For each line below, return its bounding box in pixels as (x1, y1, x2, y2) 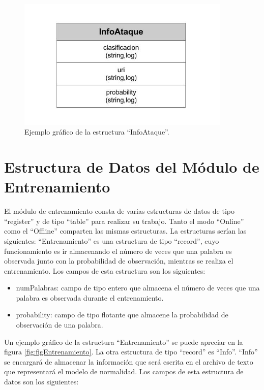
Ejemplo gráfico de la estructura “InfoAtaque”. (24, 126, 169, 137)
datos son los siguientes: (4, 376, 79, 387)
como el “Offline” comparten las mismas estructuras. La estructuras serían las (4, 225, 247, 236)
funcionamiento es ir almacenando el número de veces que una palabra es (4, 245, 232, 256)
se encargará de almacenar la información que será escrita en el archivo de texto (4, 356, 253, 367)
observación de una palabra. (16, 319, 103, 330)
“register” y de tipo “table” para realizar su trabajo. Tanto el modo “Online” (4, 215, 244, 226)
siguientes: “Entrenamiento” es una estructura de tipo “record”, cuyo (4, 235, 219, 246)
